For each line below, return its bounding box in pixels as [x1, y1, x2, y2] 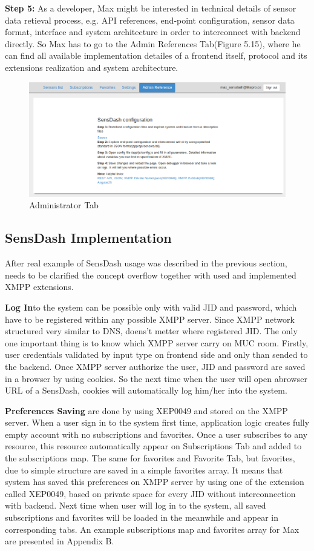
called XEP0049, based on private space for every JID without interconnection [5, 487, 296, 500]
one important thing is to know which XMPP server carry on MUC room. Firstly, [5, 336, 309, 349]
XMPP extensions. [5, 280, 74, 293]
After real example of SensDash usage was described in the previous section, [5, 257, 287, 269]
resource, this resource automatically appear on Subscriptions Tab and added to [5, 440, 302, 452]
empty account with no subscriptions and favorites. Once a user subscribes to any [5, 427, 308, 440]
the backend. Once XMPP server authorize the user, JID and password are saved [5, 360, 306, 372]
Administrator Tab [29, 199, 99, 211]
